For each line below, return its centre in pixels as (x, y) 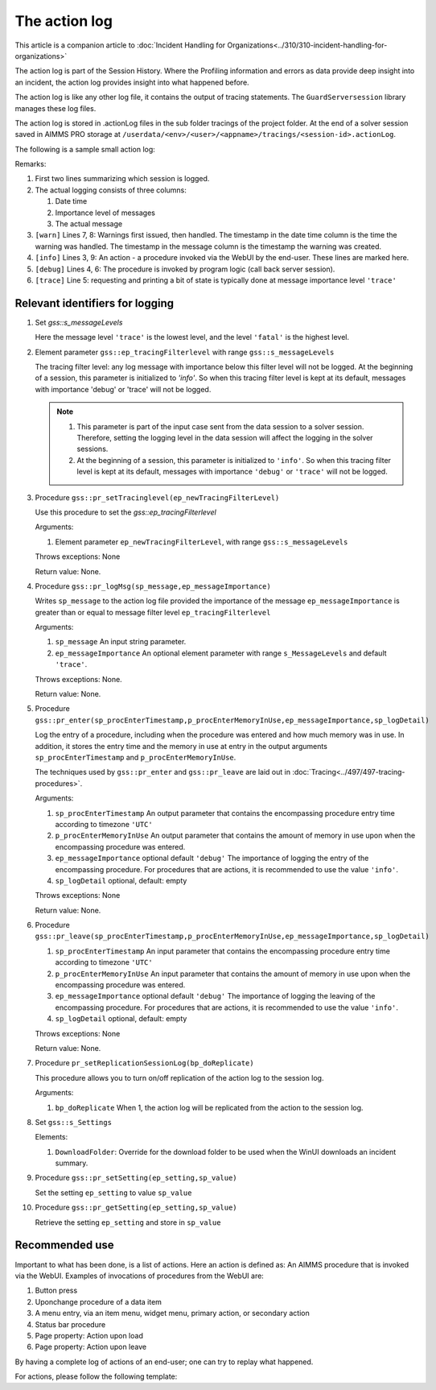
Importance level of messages (105, 213)
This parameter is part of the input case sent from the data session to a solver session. (220, 426)
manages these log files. (56, 108)
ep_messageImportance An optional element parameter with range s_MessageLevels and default (221, 653)
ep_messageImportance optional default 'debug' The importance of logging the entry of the (212, 858)
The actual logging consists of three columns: (111, 190)
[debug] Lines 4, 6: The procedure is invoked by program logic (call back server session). (185, 269)
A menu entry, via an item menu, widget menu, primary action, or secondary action (172, 1313)
